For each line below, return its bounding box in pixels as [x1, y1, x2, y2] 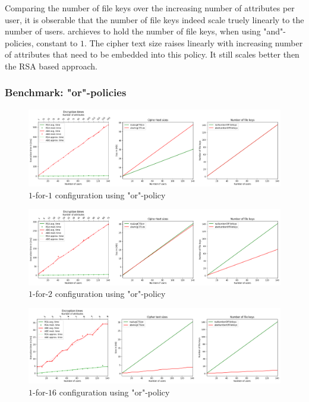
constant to [36, 36, 78, 49]
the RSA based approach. [5, 59, 97, 72]
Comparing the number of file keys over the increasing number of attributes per [5, 2, 295, 14]
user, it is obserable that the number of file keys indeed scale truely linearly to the [5, 13, 304, 26]
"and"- [263, 25, 286, 37]
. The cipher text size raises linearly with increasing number [84, 36, 303, 49]
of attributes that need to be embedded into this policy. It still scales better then [5, 48, 299, 61]
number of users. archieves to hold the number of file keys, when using [5, 25, 261, 37]
